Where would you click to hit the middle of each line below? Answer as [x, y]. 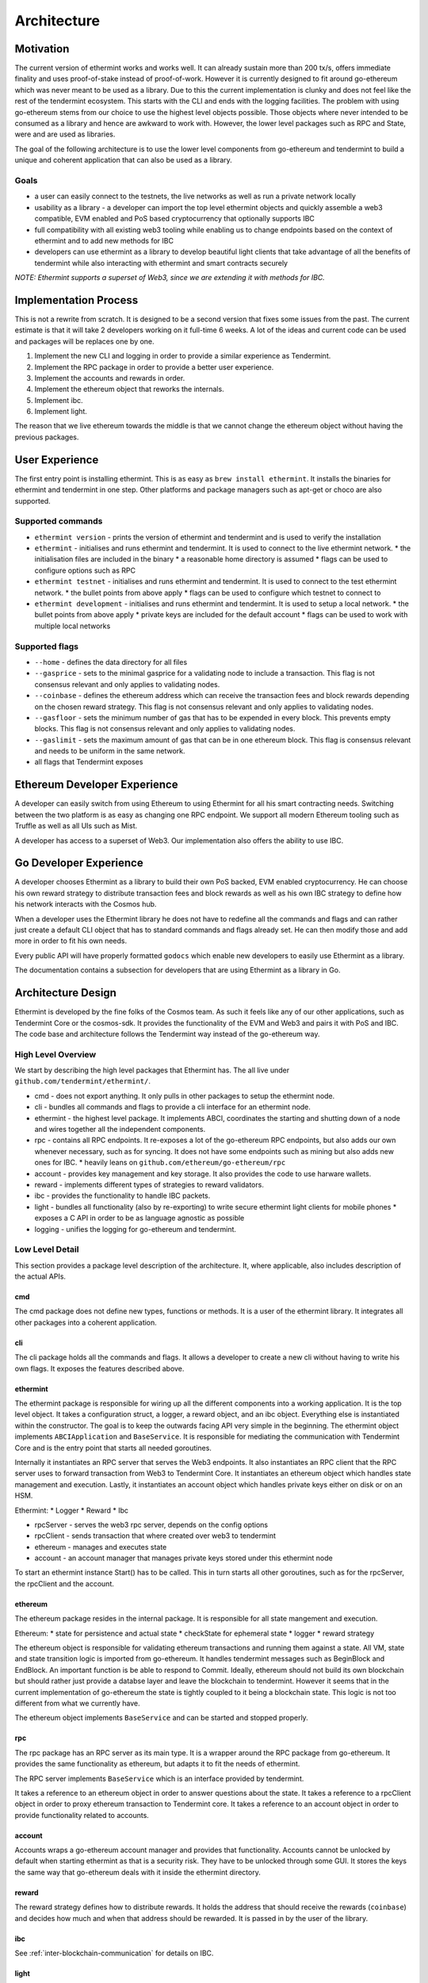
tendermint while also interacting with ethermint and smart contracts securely [161, 263]
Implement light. [61, 412]
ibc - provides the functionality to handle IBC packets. [122, 1196]
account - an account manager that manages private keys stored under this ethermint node [183, 1558]
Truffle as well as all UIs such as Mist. [76, 826]
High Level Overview [55, 1054]
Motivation [42, 49]
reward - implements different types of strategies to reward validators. [149, 1184]
